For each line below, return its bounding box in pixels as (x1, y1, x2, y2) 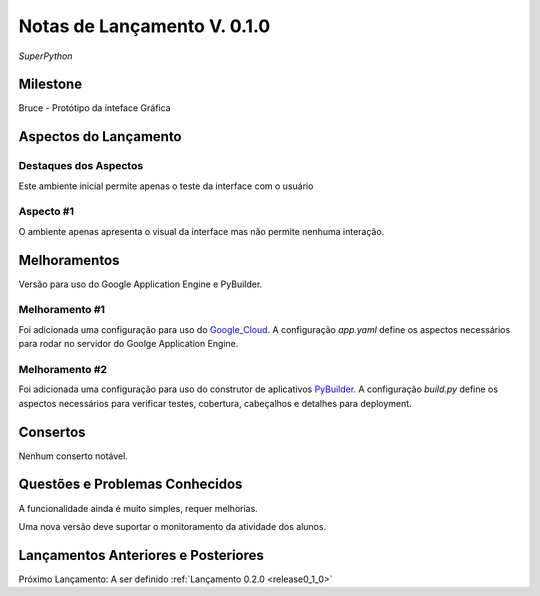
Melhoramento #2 (18, 362, 108, 376)
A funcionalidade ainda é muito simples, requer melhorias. (18, 502, 259, 514)
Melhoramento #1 (18, 303, 105, 317)
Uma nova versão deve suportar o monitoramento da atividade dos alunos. (18, 520, 327, 532)
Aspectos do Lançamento (18, 128, 182, 145)
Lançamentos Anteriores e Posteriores (18, 546, 265, 564)
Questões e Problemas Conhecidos (18, 476, 243, 493)
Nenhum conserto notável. (18, 450, 129, 462)
